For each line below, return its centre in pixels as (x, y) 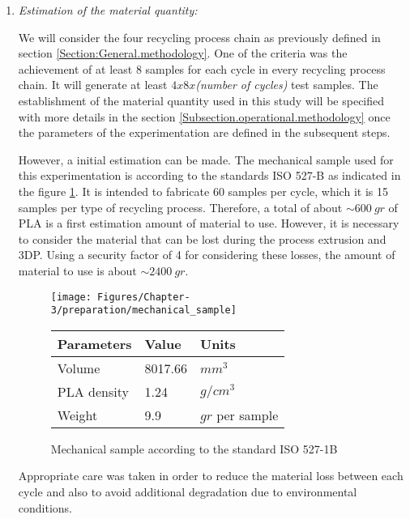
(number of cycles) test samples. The (287, 85)
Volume (79, 368)
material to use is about (77, 270)
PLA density (93, 391)
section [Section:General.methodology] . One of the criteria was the (183, 53)
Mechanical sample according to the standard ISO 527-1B (194, 448)
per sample (248, 415)
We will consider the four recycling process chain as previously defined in (199, 37)
